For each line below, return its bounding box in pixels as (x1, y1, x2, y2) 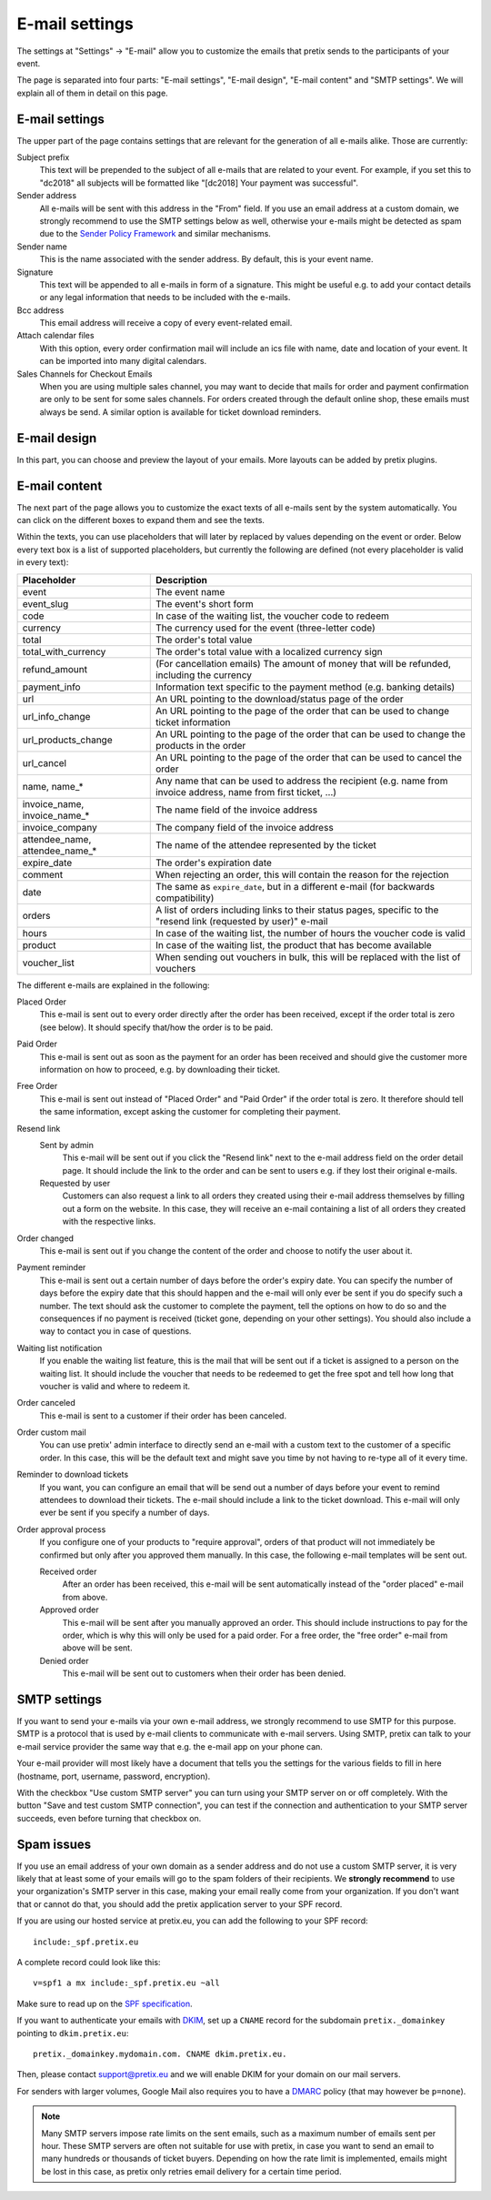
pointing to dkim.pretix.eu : (16, 2027, 129, 2038)
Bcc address (16, 305, 65, 316)
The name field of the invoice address (155, 803, 318, 816)
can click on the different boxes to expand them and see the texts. (16, 515, 266, 526)
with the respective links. (62, 1216, 156, 1227)
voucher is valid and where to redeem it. (39, 1380, 191, 1391)
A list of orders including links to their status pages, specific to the (155, 903, 439, 916)
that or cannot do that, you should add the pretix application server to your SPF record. (16, 1898, 343, 1910)
